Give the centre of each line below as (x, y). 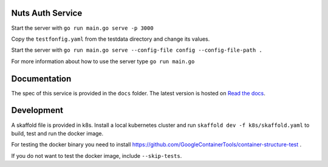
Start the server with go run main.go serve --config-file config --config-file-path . (137, 50)
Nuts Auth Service (47, 13)
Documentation (41, 79)
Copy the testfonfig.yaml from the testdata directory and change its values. (111, 39)
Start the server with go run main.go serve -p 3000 (83, 28)
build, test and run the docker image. (57, 133)
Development (37, 110)
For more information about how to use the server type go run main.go (103, 61)
